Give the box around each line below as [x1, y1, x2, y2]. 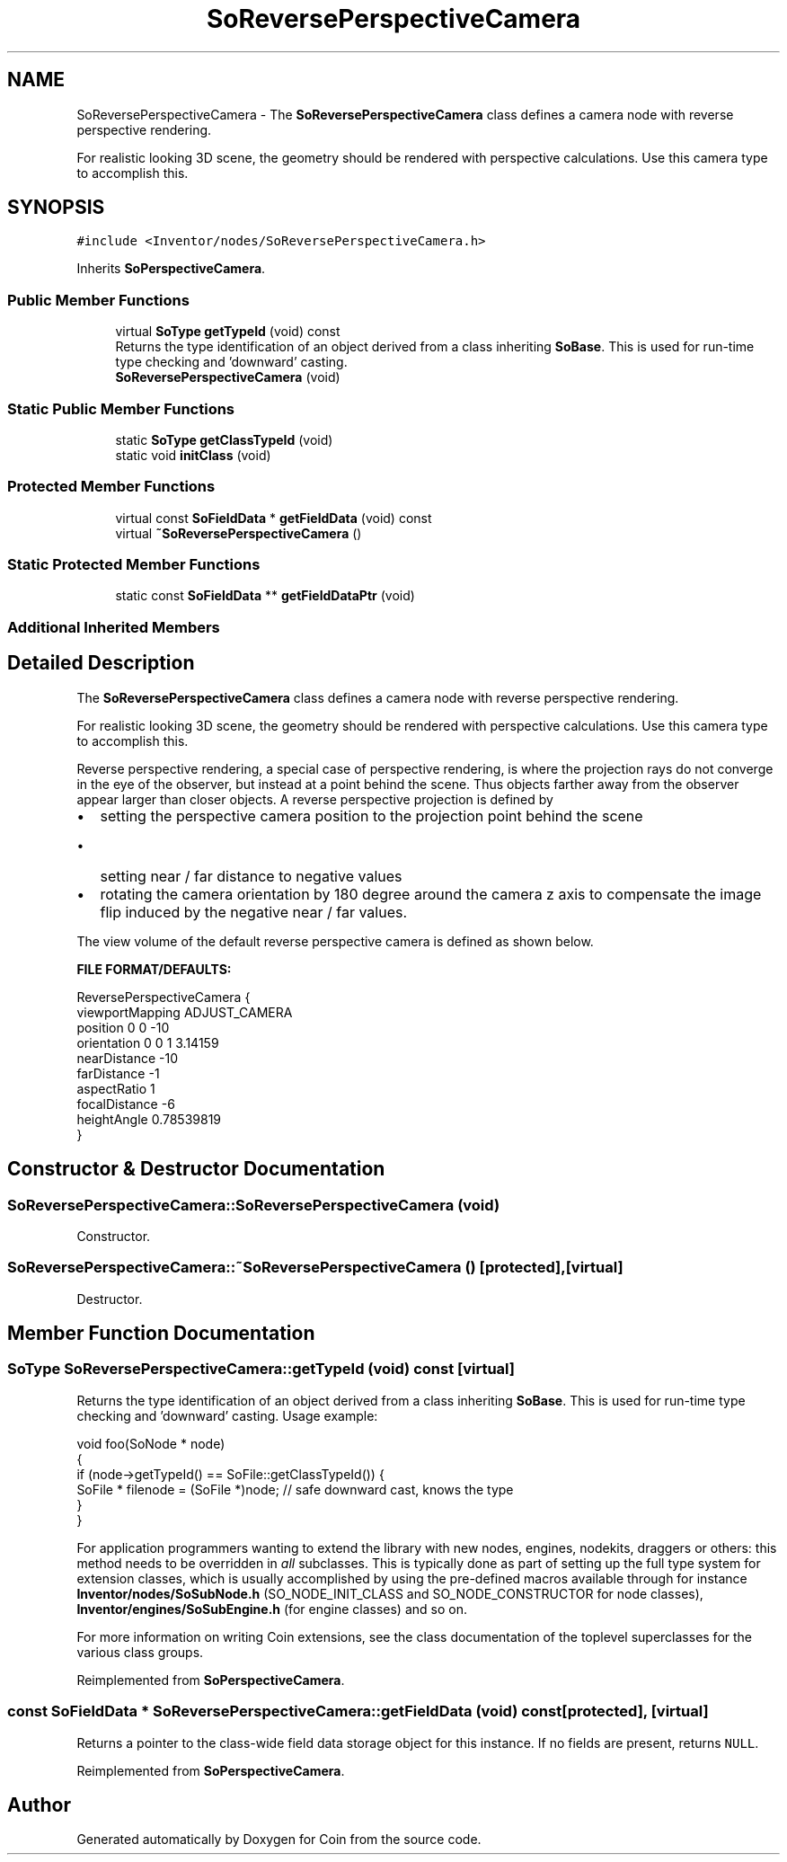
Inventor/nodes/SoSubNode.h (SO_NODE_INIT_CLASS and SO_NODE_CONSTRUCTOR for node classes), [76, 1585, 703, 1601]
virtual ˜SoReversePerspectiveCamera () [115, 525, 362, 541]
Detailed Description [7, 652, 195, 675]
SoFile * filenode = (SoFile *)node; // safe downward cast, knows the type [76, 1481, 514, 1497]
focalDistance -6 [76, 1095, 175, 1112]
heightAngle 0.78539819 [76, 1111, 222, 1127]
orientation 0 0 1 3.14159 [76, 1034, 219, 1051]
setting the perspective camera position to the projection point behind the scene [100, 806, 643, 825]
